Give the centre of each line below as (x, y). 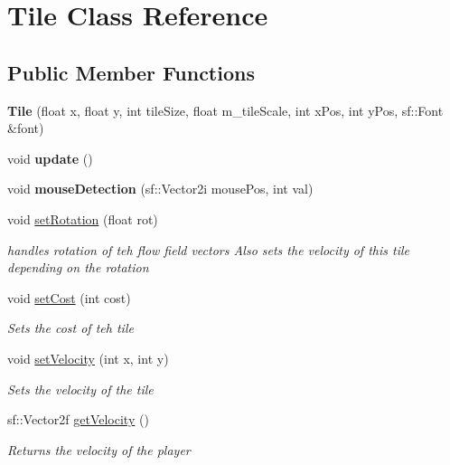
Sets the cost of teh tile (70, 328)
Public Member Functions (131, 72)
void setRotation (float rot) (83, 218)
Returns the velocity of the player (99, 449)
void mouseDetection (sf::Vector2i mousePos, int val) (160, 189)
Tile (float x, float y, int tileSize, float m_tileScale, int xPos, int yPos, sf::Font (225, 110)
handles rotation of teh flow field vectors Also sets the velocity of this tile (208, 249)
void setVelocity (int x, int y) (88, 358)
